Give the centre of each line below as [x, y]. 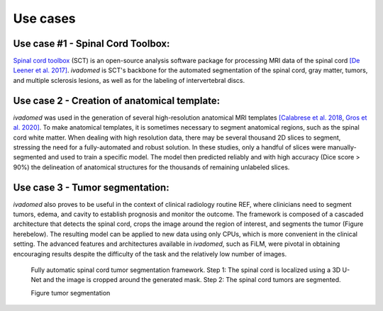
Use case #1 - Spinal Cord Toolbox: [91, 44]
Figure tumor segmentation [71, 293]
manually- [342, 147]
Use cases [44, 18]
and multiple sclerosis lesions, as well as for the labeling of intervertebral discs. [129, 80]
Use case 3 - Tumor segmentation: [91, 187]
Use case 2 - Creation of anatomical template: [116, 100]
